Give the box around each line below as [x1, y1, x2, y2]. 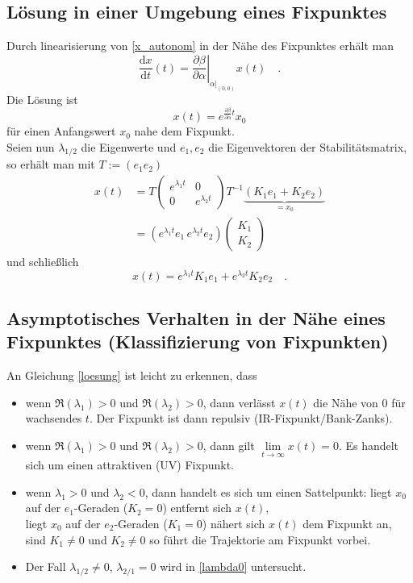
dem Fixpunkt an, [302, 514, 392, 531]
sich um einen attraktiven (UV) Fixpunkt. [25, 456, 234, 473]
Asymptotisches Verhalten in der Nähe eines [6, 306, 386, 330]
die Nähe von [313, 394, 378, 410]
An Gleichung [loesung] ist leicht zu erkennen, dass [6, 367, 257, 384]
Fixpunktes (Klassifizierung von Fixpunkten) [6, 329, 389, 354]
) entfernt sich [162, 499, 232, 516]
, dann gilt [202, 436, 255, 453]
